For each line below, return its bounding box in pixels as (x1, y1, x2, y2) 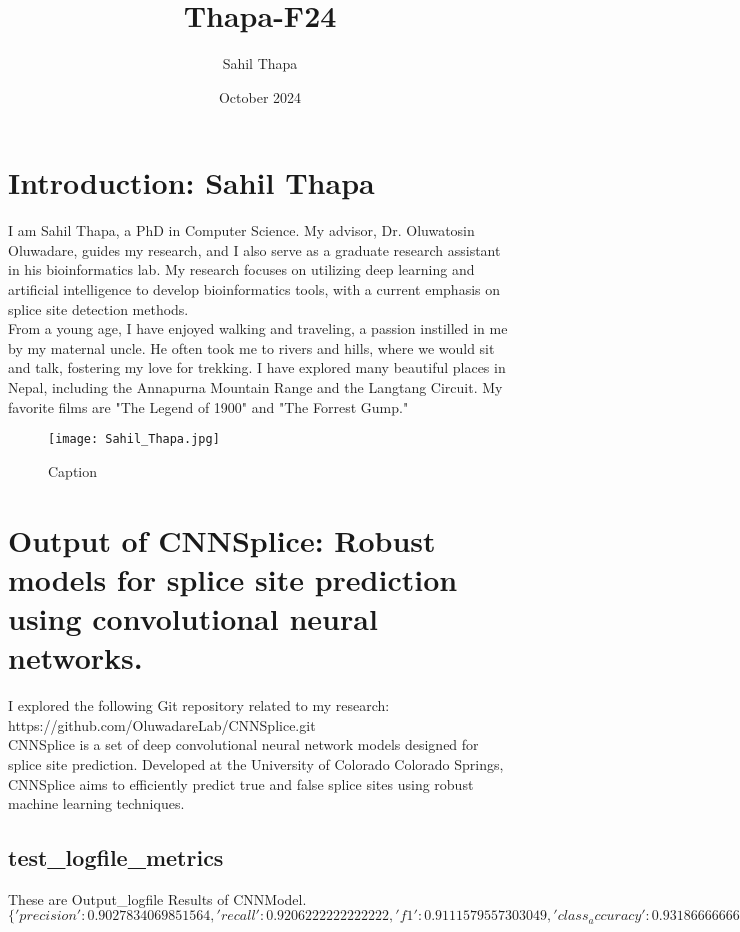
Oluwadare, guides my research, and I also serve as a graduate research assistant (8, 239, 501, 260)
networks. (8, 637, 143, 678)
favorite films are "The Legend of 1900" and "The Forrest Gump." (8, 396, 409, 417)
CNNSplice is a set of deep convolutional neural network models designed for (8, 734, 479, 755)
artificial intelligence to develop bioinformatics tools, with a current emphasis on (8, 279, 501, 300)
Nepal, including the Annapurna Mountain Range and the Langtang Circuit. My (8, 377, 503, 397)
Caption (48, 460, 98, 481)
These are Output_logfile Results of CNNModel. (8, 888, 307, 909)
